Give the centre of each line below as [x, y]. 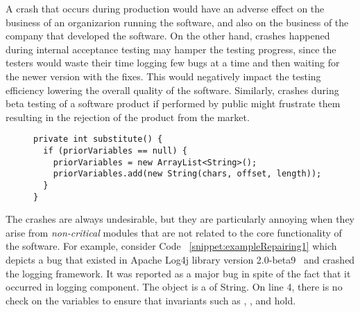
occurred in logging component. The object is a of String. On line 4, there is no [174, 287]
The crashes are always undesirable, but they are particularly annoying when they [180, 219]
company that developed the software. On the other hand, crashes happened [168, 36]
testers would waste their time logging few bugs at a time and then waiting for [173, 63]
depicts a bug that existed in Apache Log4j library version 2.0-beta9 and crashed [180, 260]
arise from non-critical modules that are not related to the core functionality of [174, 232]
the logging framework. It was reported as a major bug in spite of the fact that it [178, 273]
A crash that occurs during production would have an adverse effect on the [165, 8]
